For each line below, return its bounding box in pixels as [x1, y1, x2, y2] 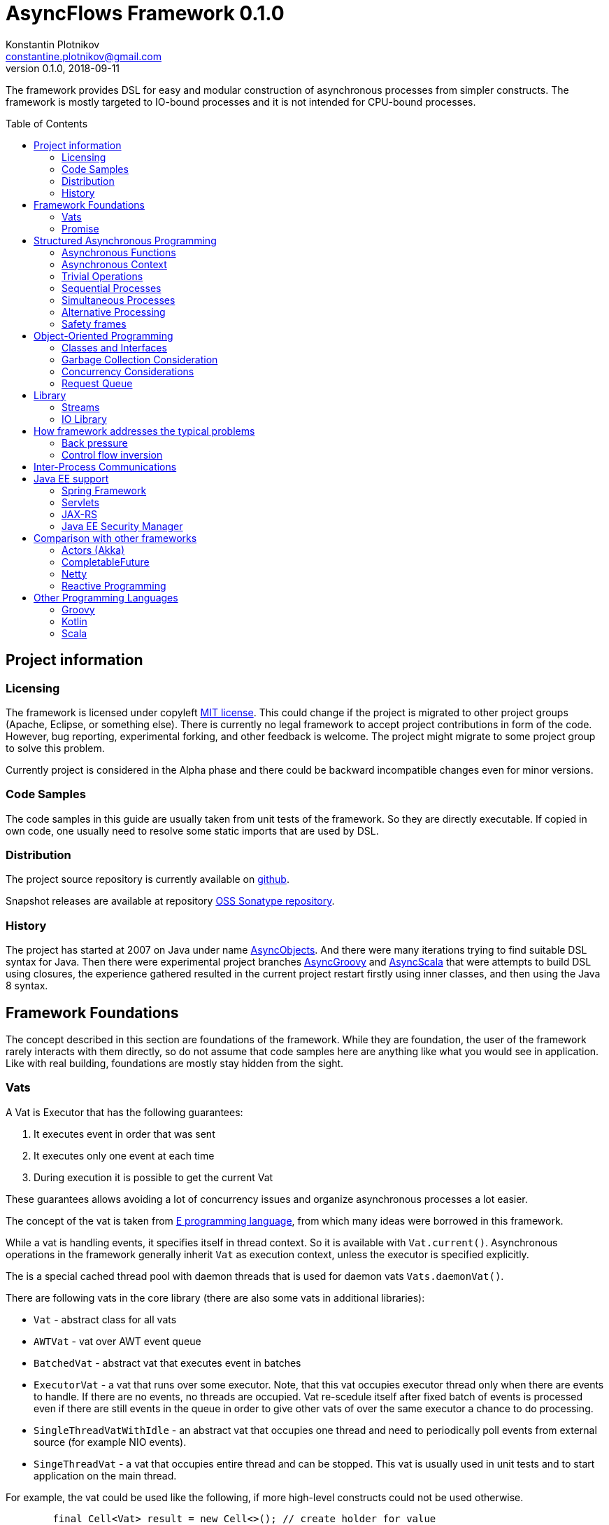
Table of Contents [6, 117, 88, 130]
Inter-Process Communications [34, 460, 177, 473]
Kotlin [62, 615, 87, 627]
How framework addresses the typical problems [34, 424, 255, 437]
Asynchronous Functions [62, 246, 176, 258]
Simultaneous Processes [62, 293, 175, 306]
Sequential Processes [62, 281, 162, 294]
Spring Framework [62, 484, 147, 496]
